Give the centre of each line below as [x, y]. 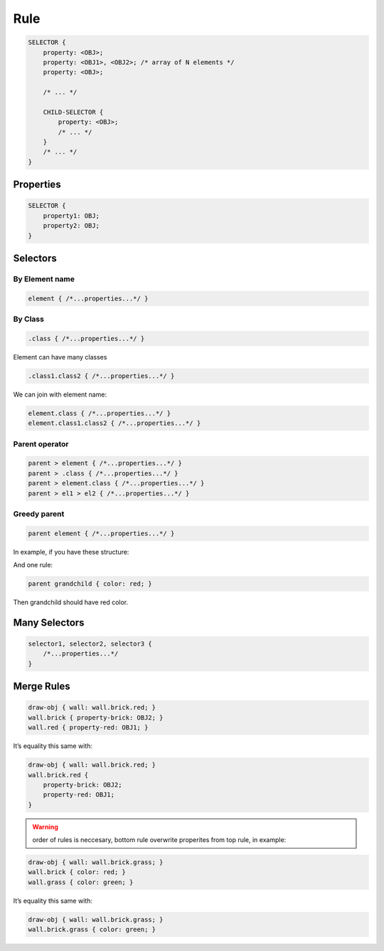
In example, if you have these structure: [71, 552]
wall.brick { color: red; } [77, 872]
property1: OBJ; [71, 216]
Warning [45, 826]
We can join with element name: [60, 394]
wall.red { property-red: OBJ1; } [88, 727]
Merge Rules [42, 687]
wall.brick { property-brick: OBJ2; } [96, 718]
